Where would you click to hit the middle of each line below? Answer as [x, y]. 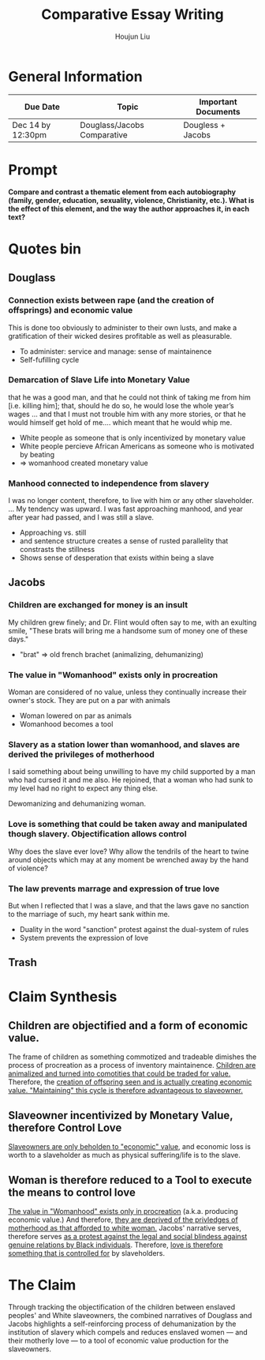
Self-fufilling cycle [49, 359]
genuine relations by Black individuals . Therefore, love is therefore [116, 1245]
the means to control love [72, 1192]
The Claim [42, 1285]
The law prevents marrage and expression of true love [114, 889]
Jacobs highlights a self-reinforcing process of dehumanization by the [122, 1324]
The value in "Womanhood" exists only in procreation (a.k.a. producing [123, 1211]
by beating [37, 454]
